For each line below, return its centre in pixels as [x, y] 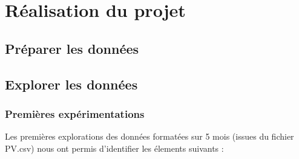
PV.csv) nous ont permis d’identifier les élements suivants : [114, 148]
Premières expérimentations [75, 113]
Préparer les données [72, 48]
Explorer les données [71, 84]
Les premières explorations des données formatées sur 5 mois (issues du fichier [149, 136]
